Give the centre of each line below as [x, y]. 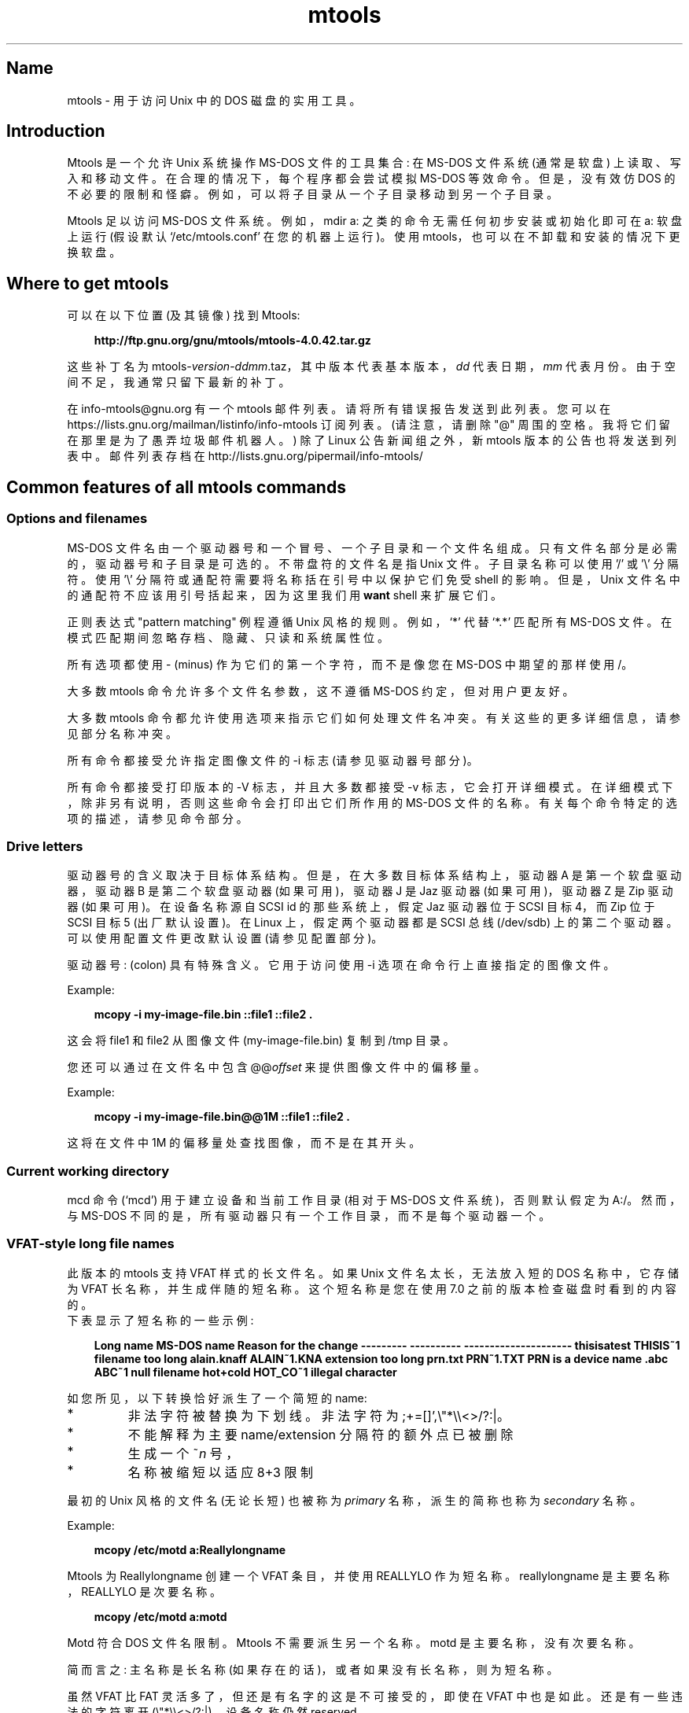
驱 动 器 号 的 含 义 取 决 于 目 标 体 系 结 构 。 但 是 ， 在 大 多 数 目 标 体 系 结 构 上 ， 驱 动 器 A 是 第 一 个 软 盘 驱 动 [374, 875]
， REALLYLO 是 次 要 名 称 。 [144, 1591]
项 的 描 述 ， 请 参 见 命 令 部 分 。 [157, 818]
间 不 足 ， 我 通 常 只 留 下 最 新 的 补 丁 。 [179, 382]
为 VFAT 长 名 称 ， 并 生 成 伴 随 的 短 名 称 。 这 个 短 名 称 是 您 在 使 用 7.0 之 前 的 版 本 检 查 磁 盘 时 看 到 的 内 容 [372, 1288]
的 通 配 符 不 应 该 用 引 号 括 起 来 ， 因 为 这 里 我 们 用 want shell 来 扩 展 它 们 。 [285, 595]
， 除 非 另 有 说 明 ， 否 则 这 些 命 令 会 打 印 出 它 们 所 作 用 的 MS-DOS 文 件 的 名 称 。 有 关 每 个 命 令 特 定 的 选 [372, 802]
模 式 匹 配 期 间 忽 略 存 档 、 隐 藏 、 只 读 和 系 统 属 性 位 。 [228, 637]
